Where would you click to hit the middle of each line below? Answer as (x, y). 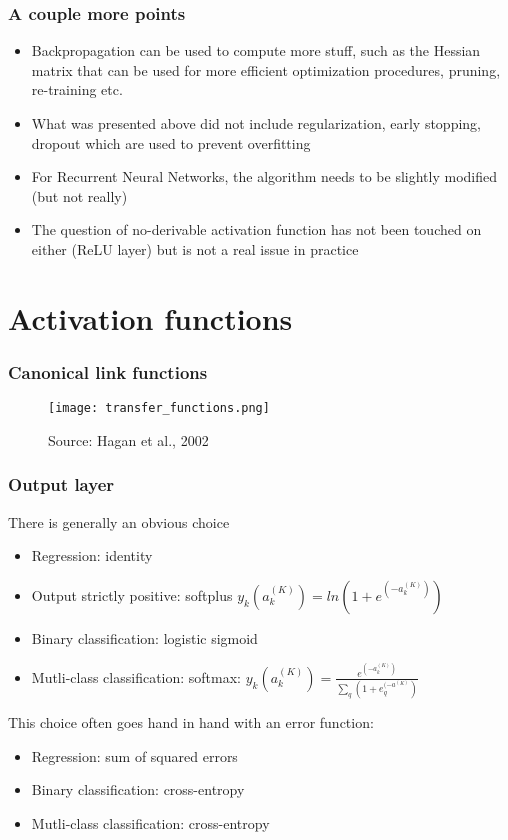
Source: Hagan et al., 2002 (128, 439)
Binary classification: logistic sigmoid (144, 637)
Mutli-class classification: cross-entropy (150, 823)
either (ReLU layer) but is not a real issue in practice (195, 248)
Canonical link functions (108, 371)
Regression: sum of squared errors (134, 755)
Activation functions (150, 317)
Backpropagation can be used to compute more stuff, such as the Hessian (256, 50)
